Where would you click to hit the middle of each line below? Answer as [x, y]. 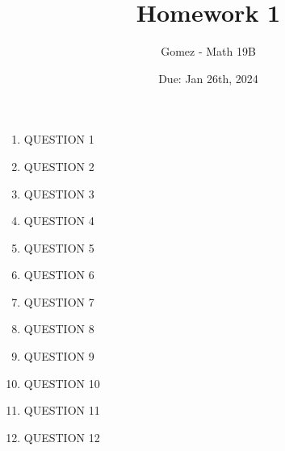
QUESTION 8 [59, 329]
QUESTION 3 [59, 193]
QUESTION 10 [62, 383]
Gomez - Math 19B [208, 51]
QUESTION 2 [59, 166]
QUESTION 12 [62, 437]
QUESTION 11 [62, 410]
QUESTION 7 [59, 301]
